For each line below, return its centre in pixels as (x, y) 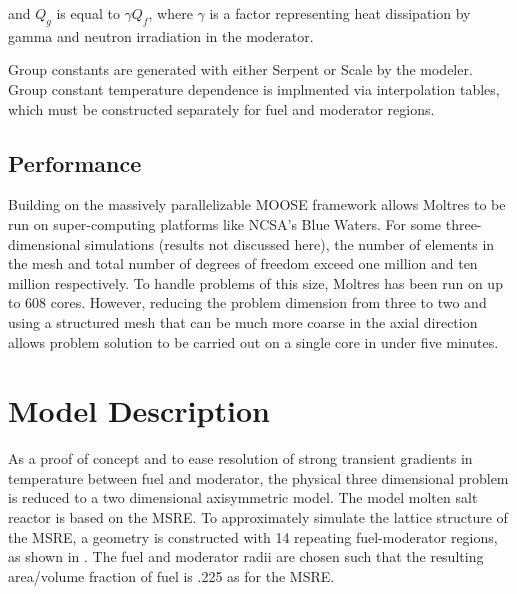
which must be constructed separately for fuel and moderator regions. (221, 108)
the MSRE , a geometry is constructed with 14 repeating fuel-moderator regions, (253, 536)
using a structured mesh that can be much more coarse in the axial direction (243, 321)
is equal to (88, 13)
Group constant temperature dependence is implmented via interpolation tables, (254, 88)
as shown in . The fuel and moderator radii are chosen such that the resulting (246, 556)
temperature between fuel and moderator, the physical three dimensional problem (258, 477)
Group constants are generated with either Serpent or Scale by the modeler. (240, 69)
